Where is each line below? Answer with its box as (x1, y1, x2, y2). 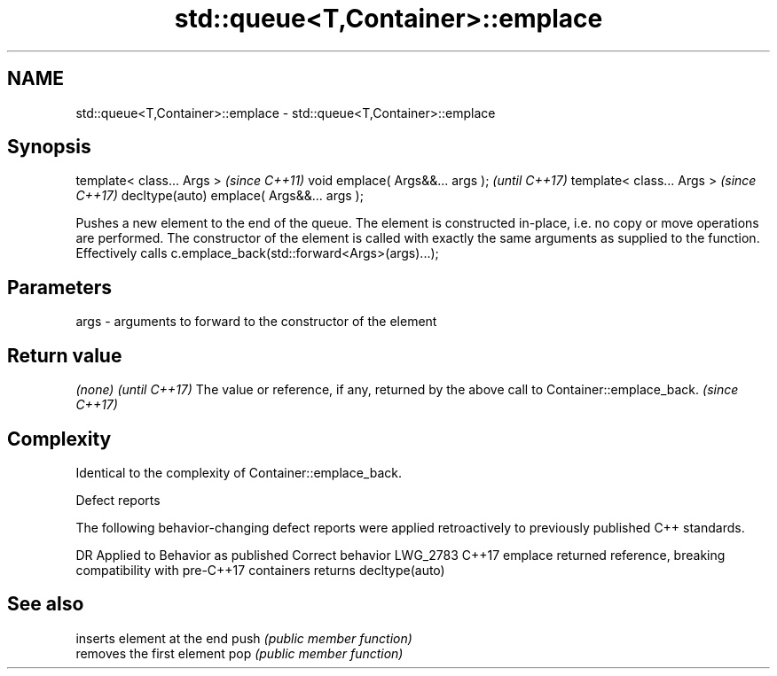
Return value (7, 344, 122, 367)
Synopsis (7, 136, 91, 159)
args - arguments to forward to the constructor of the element (75, 314, 437, 330)
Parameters (7, 276, 112, 299)
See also (7, 593, 84, 616)
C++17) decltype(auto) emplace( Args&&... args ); (75, 188, 364, 204)
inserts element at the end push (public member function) (75, 630, 412, 646)
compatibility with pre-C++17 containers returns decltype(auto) (75, 562, 445, 578)
